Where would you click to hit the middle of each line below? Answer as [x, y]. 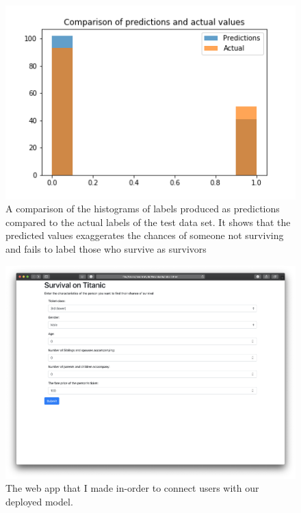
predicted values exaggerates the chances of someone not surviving [145, 235]
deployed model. [39, 502]
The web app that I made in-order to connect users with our [132, 488]
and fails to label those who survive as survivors [106, 249]
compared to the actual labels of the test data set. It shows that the [148, 222]
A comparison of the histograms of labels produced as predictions [143, 209]
